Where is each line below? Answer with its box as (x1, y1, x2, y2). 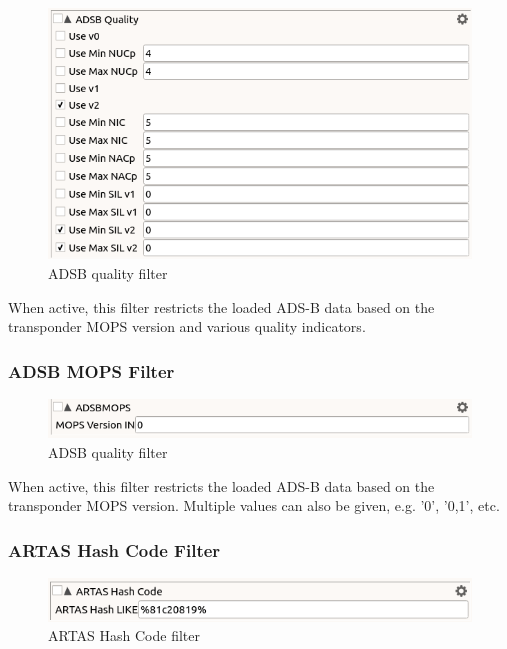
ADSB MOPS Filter (8, 358, 175, 383)
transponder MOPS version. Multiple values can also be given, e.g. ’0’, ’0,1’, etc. (8, 495, 500, 516)
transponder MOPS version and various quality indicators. (8, 316, 366, 337)
